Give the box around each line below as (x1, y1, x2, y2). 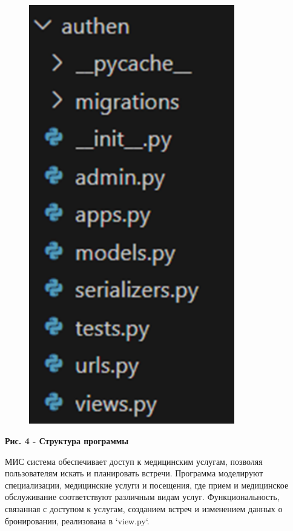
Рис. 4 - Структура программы (5, 435, 129, 447)
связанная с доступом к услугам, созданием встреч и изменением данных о (5, 502, 283, 515)
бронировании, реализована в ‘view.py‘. (5, 514, 150, 527)
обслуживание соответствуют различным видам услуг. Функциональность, (5, 490, 280, 503)
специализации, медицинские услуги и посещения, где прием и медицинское (5, 478, 289, 491)
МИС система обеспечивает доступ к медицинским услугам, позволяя (5, 455, 263, 467)
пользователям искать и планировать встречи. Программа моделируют (5, 467, 263, 479)
